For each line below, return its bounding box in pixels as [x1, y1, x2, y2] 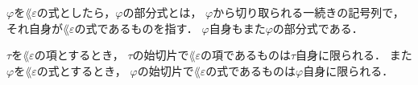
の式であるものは [205, 62, 296, 79]
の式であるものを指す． [74, 19, 198, 36]
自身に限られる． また [296, 47, 412, 63]
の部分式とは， [122, 4, 202, 20]
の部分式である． [272, 19, 363, 36]
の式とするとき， [36, 62, 126, 79]
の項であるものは [201, 47, 291, 63]
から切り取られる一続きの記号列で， [213, 4, 404, 20]
